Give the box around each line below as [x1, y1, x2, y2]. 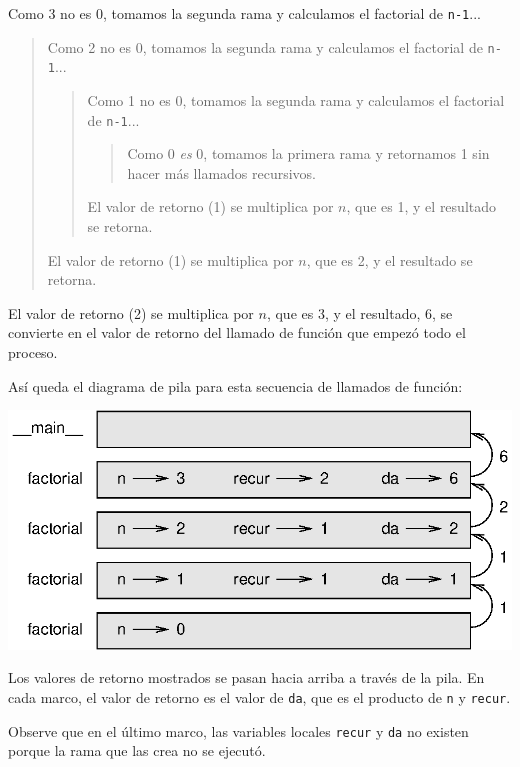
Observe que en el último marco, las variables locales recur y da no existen [8, 720, 469, 741]
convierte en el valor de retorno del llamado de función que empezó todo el [8, 322, 466, 343]
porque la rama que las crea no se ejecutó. [8, 740, 266, 761]
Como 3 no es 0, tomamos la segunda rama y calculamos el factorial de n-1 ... [8, 3, 481, 23]
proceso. [8, 341, 58, 362]
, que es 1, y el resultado [346, 196, 497, 217]
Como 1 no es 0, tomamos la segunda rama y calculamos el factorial [87, 89, 505, 110]
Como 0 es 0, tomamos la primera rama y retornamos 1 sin [127, 143, 490, 164]
